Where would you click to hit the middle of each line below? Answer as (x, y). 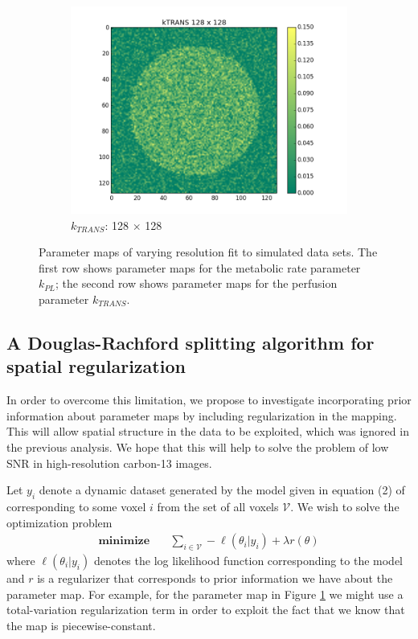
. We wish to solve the (345, 506)
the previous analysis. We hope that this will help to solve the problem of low (198, 446)
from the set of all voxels (218, 506)
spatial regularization (96, 366)
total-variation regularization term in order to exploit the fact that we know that (206, 610)
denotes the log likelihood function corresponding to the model (248, 560)
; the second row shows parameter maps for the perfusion (197, 283)
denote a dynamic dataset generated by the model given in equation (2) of (222, 490)
